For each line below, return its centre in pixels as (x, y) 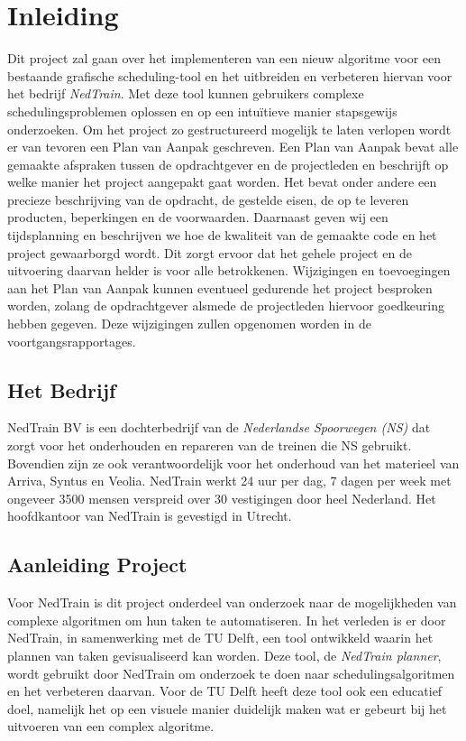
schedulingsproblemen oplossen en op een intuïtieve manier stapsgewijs (202, 111)
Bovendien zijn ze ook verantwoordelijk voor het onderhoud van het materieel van (233, 463)
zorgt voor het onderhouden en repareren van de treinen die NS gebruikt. (210, 445)
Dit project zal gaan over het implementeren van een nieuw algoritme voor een (224, 58)
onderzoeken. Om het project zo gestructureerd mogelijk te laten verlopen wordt (229, 129)
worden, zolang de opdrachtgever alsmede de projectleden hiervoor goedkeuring (226, 306)
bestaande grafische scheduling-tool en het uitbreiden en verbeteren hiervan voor (230, 75)
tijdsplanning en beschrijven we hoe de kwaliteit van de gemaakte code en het (222, 235)
